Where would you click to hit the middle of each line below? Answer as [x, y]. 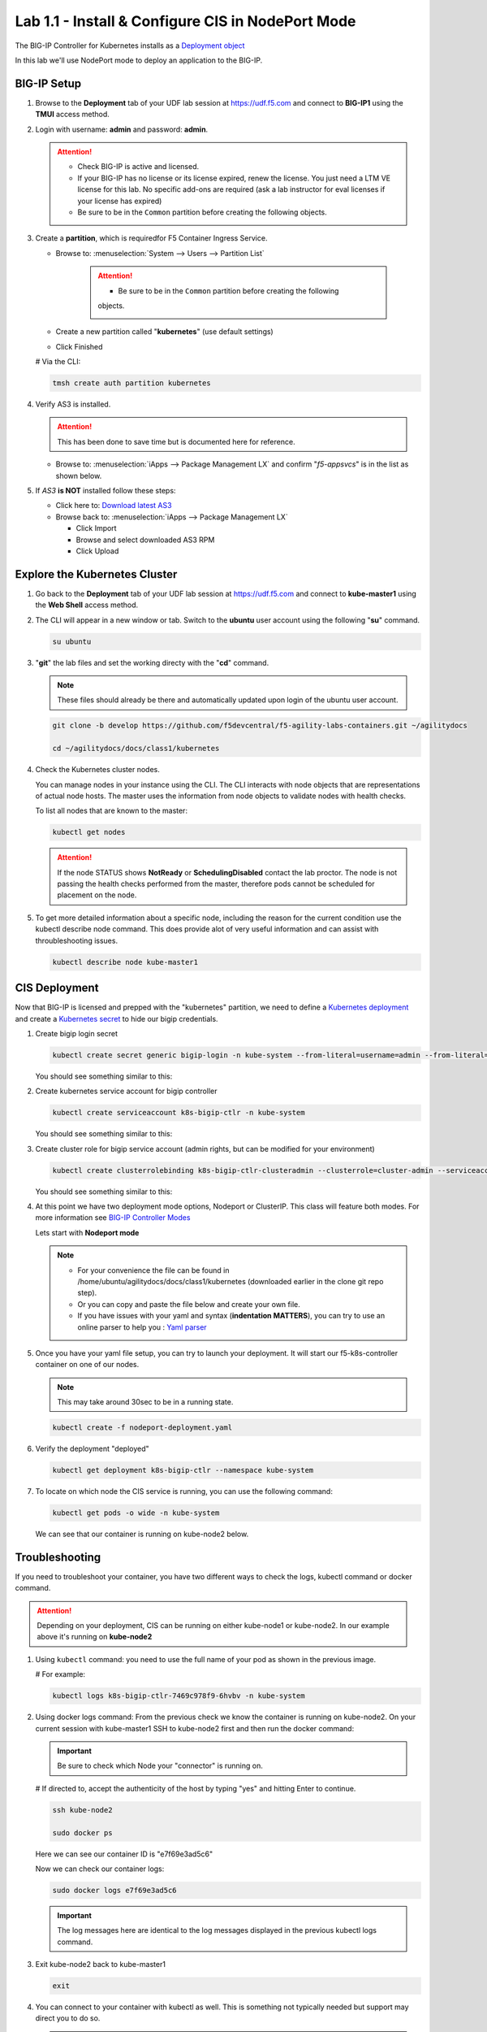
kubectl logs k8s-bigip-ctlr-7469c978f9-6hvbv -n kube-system [179, 1696]
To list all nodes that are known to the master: [112, 811]
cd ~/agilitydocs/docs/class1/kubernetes [136, 749]
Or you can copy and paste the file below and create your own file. [189, 1304]
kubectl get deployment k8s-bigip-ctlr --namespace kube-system [183, 1470]
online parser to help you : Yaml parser [142, 1327]
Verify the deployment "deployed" [92, 1449]
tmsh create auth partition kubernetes [131, 383]
